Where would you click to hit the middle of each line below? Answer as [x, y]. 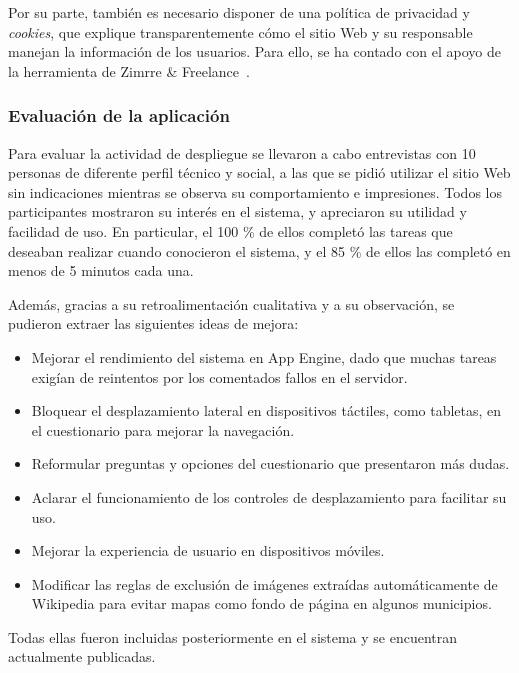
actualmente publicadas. [82, 656]
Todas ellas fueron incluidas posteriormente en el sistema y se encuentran [233, 636]
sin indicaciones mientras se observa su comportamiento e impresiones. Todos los [255, 191]
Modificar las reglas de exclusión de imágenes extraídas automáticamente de [264, 583]
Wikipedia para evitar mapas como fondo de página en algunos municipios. [261, 603]
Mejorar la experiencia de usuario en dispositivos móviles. [208, 550]
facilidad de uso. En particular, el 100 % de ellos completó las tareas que [230, 230]
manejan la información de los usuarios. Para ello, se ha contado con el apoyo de [254, 51]
